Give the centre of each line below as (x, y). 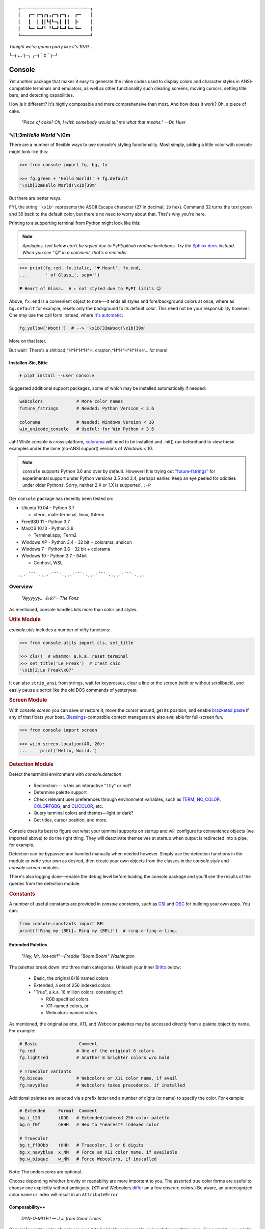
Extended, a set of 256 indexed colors (72, 985)
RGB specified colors (67, 999)
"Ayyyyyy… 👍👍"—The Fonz (50, 598)
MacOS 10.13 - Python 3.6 (47, 528)
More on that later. (28, 341)
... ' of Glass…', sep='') (60, 275)
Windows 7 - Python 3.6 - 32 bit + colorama (66, 549)
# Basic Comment (58, 1044)
